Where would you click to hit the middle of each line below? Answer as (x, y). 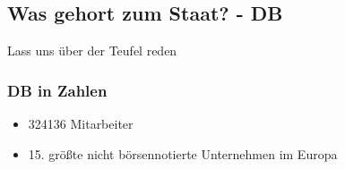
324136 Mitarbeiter (81, 124)
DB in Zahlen (57, 90)
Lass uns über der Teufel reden (92, 51)
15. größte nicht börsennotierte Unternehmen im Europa (183, 153)
